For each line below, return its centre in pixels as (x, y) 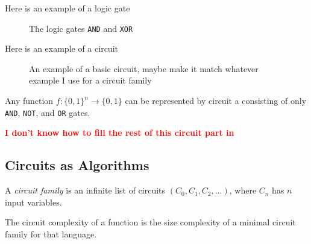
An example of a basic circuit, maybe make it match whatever (144, 68)
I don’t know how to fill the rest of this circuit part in (120, 133)
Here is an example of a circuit (61, 48)
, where (243, 190)
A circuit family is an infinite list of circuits (85, 190)
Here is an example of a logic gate (68, 8)
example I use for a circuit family (90, 80)
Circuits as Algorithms (77, 165)
